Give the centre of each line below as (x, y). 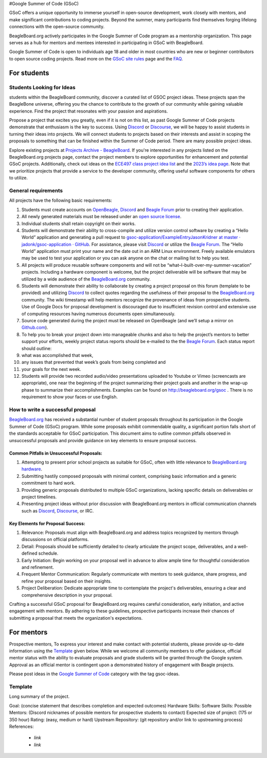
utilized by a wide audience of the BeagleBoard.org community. (86, 279)
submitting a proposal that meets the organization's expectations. (76, 618)
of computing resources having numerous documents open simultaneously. (98, 314)
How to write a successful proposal (52, 410)
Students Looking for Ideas (42, 87)
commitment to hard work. (48, 483)
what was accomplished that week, (57, 355)
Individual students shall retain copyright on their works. (79, 224)
